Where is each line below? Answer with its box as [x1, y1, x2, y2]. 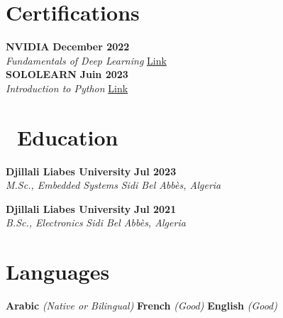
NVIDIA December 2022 [6, 39, 130, 54]
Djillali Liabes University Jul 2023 [6, 163, 177, 178]
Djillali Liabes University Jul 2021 [6, 201, 177, 216]
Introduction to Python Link [6, 80, 128, 95]
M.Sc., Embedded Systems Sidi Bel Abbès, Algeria [6, 177, 221, 192]
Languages [6, 257, 110, 286]
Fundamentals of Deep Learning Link [6, 53, 167, 67]
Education [17, 122, 118, 151]
